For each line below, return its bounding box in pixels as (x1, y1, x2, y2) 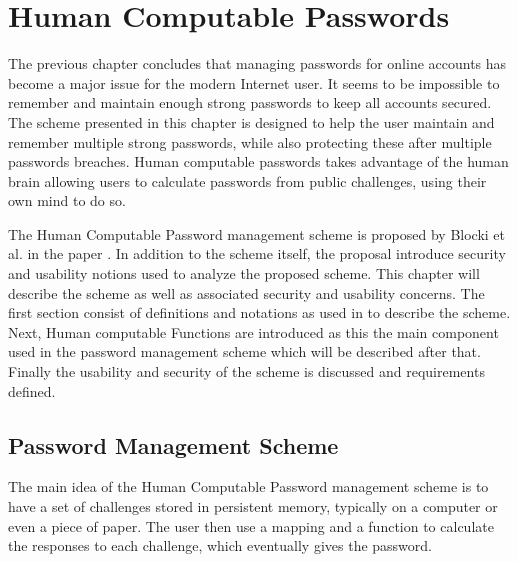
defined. (8, 380, 56, 401)
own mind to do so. (8, 190, 126, 211)
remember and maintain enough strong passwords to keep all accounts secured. (8, 92, 492, 113)
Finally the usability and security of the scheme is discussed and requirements (8, 361, 485, 382)
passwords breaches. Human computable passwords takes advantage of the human (8, 151, 509, 172)
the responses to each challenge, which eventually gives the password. (8, 535, 432, 556)
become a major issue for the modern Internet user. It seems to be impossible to (8, 72, 500, 93)
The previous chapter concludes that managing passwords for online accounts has (8, 53, 507, 74)
